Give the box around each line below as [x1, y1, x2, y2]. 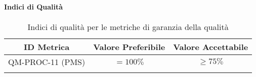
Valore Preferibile [93, 40, 165, 52]
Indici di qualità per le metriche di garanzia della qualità [27, 20, 229, 32]
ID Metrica [24, 40, 70, 52]
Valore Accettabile [173, 40, 248, 52]
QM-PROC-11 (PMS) [8, 55, 86, 67]
